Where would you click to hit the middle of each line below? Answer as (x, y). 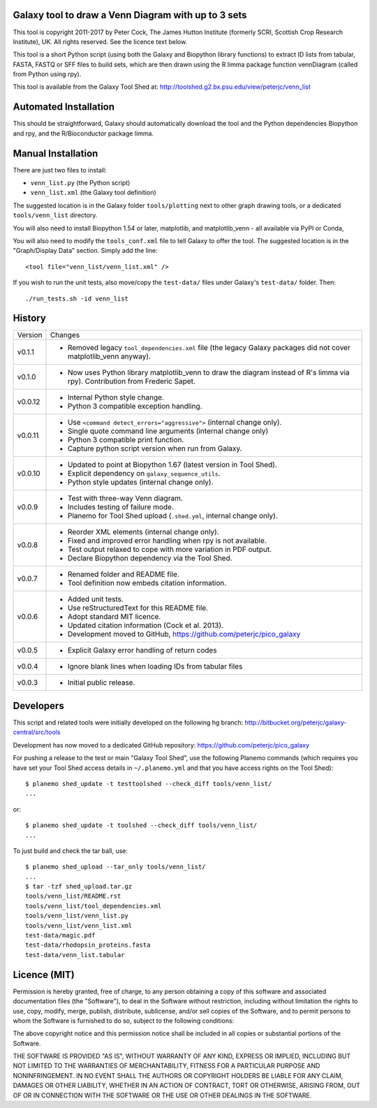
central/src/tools (37, 732)
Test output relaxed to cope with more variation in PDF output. (170, 550)
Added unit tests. (95, 599)
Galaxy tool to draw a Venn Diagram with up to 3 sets (130, 15)
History (30, 318)
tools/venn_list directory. (55, 215)
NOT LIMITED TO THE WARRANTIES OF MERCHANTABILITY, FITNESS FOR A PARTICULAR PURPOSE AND (167, 1066)
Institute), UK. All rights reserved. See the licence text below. (100, 41)
